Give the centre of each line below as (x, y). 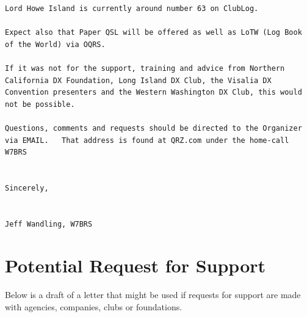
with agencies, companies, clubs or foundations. (94, 307)
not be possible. (40, 104)
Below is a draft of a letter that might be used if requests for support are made (153, 295)
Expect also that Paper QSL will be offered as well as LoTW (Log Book (153, 33)
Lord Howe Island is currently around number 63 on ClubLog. (132, 9)
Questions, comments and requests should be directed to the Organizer (153, 128)
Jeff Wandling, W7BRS (49, 224)
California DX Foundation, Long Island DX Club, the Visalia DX (138, 80)
